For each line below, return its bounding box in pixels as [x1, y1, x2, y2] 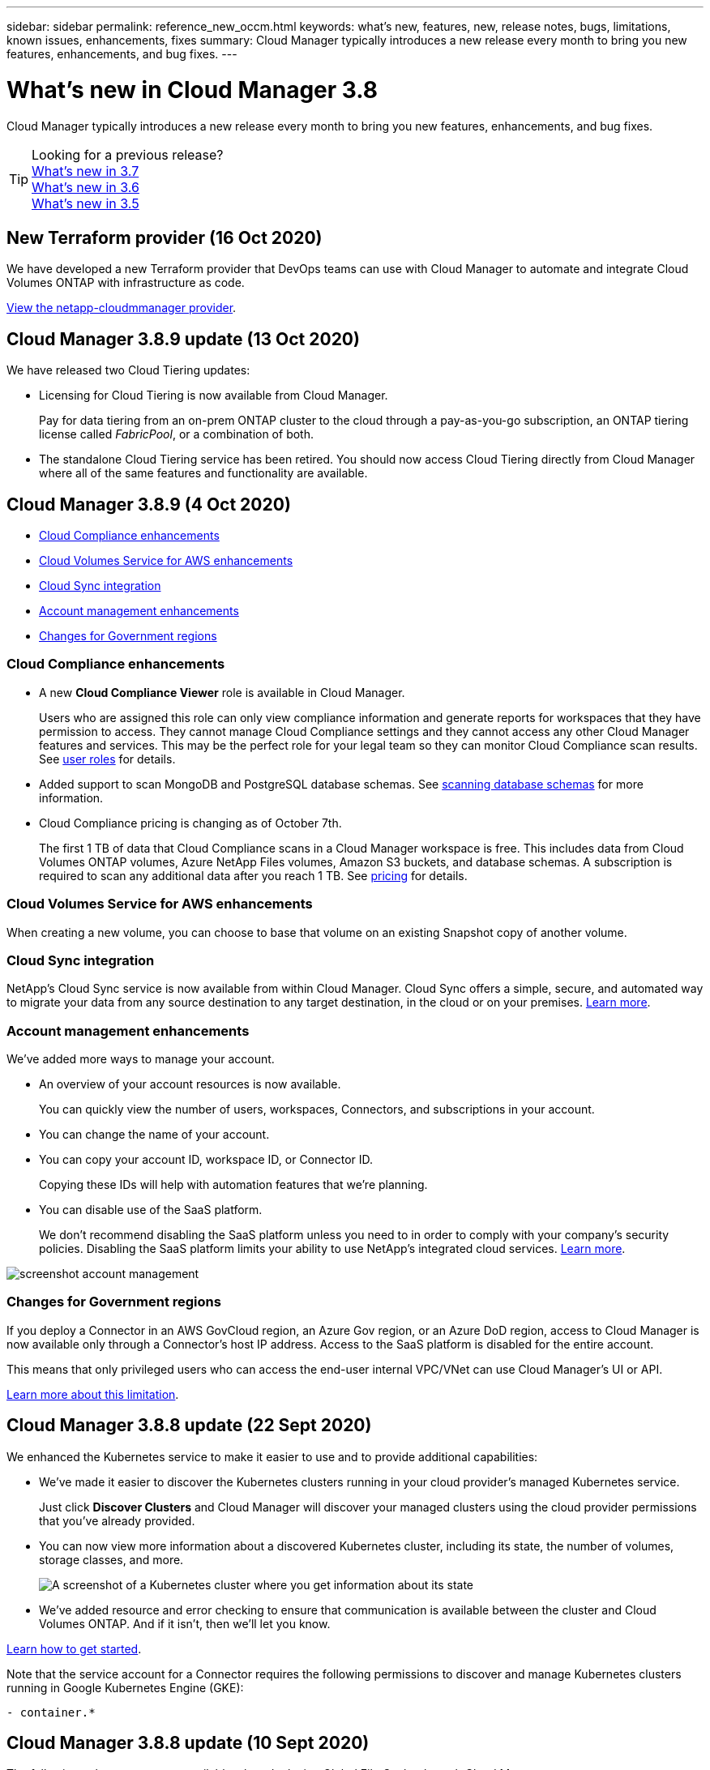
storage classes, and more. [39, 1552, 184, 1567]
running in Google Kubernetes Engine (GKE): [6, 1680, 244, 1695]
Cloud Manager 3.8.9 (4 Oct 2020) [6, 494, 291, 515]
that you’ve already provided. [39, 1513, 195, 1528]
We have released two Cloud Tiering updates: [6, 363, 250, 378]
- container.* [6, 1705, 96, 1719]
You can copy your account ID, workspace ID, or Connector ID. [39, 1152, 374, 1167]
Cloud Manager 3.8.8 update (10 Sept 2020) [6, 1733, 370, 1754]
